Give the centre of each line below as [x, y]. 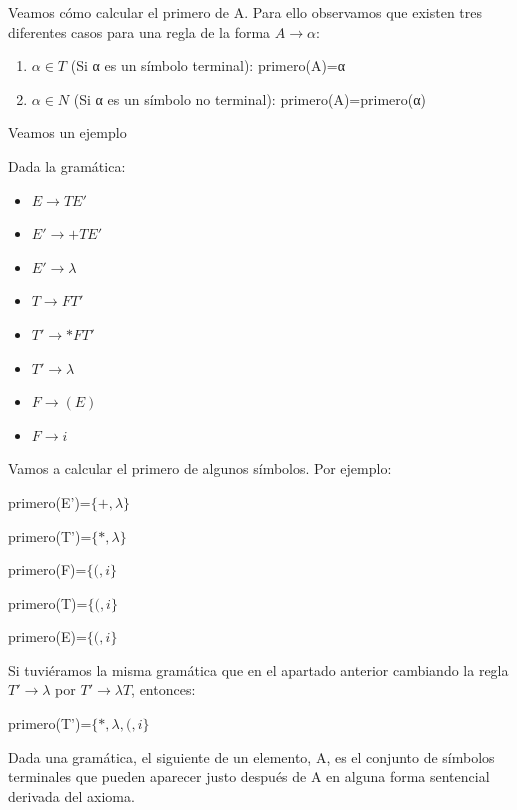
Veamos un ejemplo [67, 132]
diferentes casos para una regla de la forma [139, 31]
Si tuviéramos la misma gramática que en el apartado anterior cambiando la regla [258, 669]
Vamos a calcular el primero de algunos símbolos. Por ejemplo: [200, 468]
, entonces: [163, 689]
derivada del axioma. [71, 795]
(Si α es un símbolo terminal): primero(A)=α [208, 65]
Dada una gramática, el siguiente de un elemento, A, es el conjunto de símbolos [251, 756]
